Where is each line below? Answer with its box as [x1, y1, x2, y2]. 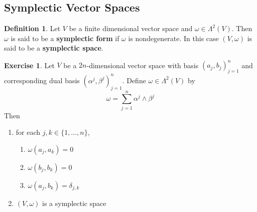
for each [16, 127, 41, 137]
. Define [122, 75, 146, 85]
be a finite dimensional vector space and [69, 23, 193, 34]
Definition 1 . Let [4, 23, 61, 34]
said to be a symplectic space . [4, 43, 103, 53]
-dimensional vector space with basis [86, 60, 199, 70]
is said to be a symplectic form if [11, 33, 119, 43]
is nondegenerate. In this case [128, 33, 219, 43]
